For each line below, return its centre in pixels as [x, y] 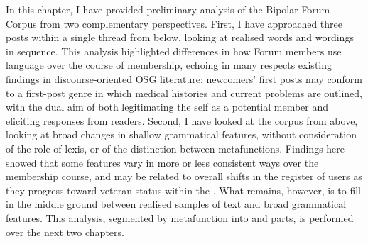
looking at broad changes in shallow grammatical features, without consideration [181, 134]
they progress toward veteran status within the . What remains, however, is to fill [184, 190]
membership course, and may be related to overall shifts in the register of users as [184, 176]
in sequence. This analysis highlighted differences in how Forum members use [174, 51]
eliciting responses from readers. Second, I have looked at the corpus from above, [182, 120]
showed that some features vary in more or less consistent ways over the [162, 162]
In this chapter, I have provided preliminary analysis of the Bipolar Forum [168, 9]
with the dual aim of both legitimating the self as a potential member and [167, 107]
